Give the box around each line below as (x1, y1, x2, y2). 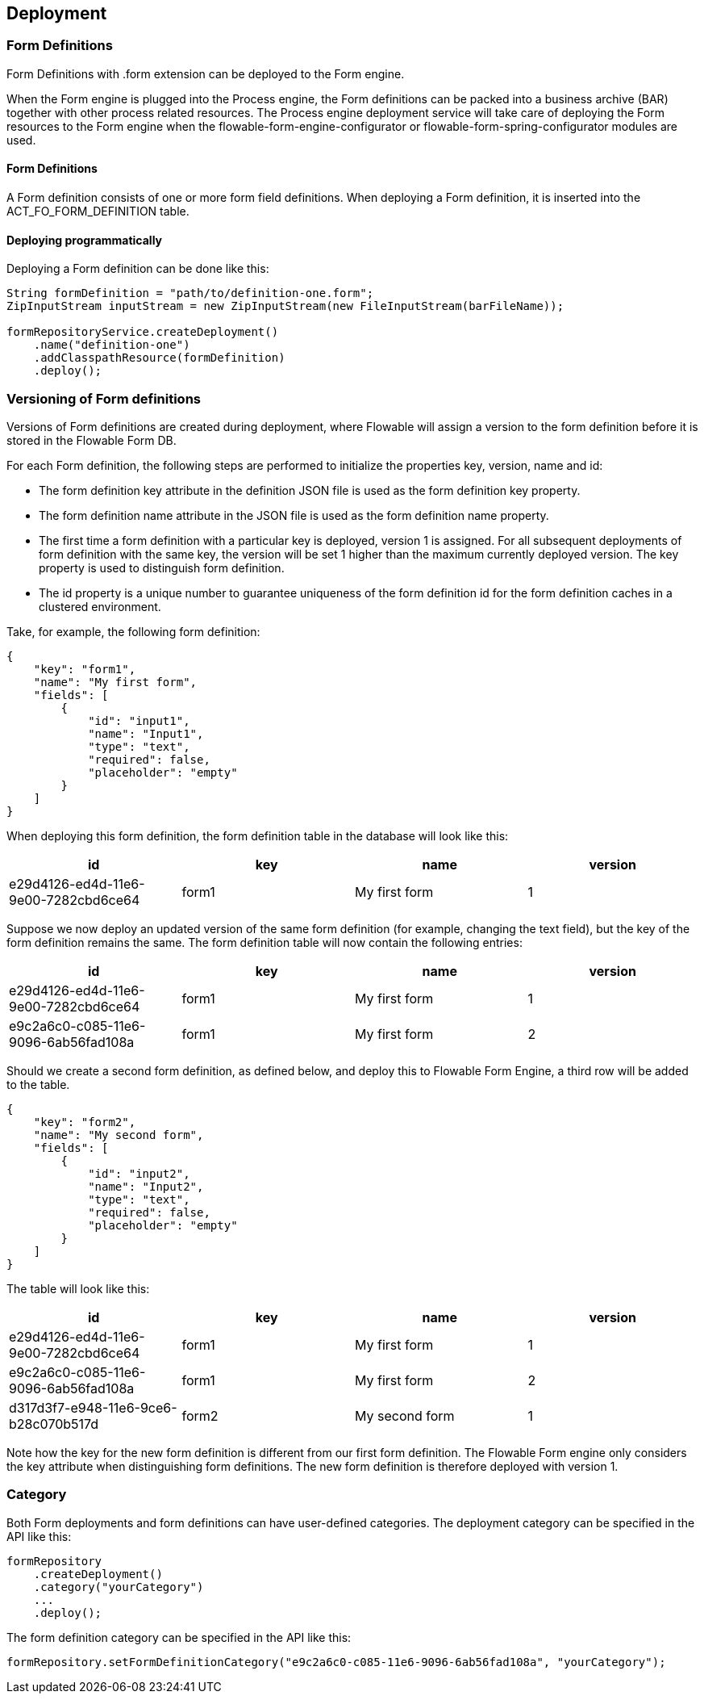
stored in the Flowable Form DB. (6, 433, 177, 447)
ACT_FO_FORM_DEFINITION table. (6, 204, 190, 219)
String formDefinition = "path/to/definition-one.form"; (6, 287, 374, 300)
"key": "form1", (33, 662, 136, 676)
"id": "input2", (88, 1166, 190, 1180)
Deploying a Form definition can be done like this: (6, 262, 269, 276)
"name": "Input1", (88, 726, 204, 740)
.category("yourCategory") (33, 1580, 204, 1593)
